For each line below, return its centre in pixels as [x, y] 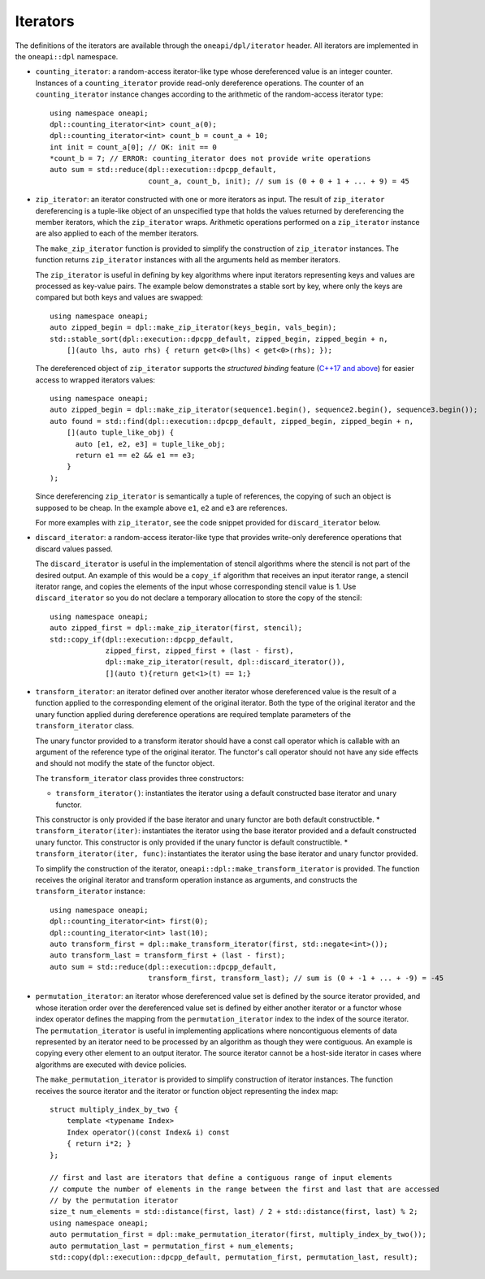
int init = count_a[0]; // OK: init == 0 [133, 147]
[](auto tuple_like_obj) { [120, 433]
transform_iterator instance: [90, 891]
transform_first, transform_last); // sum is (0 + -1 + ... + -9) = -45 [296, 978]
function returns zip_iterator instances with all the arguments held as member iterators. [188, 260]
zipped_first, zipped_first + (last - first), [199, 650]
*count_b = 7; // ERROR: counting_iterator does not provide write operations [210, 159]
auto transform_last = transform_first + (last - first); [168, 955]
